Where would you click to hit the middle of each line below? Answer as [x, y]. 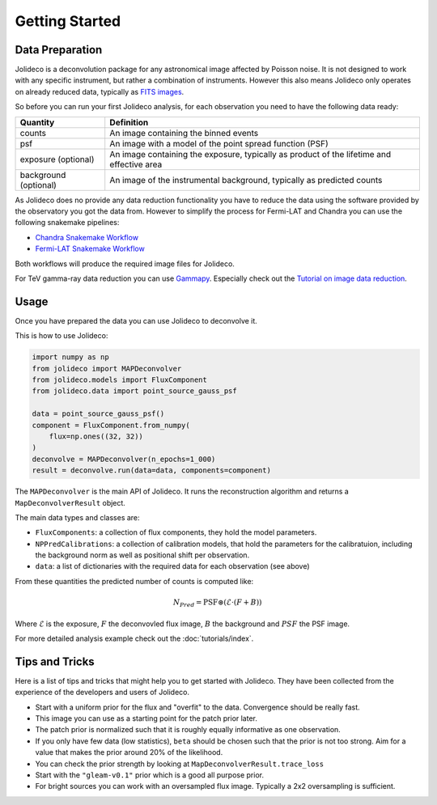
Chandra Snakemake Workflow [87, 237]
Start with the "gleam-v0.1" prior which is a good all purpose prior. [150, 775]
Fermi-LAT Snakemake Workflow [90, 249]
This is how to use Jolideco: [62, 336]
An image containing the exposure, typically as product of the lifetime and [250, 154]
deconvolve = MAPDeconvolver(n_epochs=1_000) [124, 459]
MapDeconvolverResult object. [70, 502]
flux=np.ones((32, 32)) [96, 436]
